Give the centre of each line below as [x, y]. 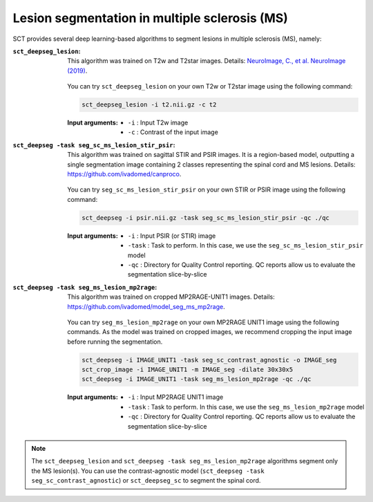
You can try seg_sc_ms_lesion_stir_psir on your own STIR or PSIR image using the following [206, 189]
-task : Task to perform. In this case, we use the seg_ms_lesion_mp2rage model [246, 407]
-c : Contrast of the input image [173, 132]
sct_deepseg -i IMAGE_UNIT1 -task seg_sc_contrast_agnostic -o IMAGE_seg [209, 360]
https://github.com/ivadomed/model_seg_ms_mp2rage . [146, 306]
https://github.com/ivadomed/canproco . [124, 174]
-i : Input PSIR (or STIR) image [172, 236]
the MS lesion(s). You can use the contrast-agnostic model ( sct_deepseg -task [148, 471]
